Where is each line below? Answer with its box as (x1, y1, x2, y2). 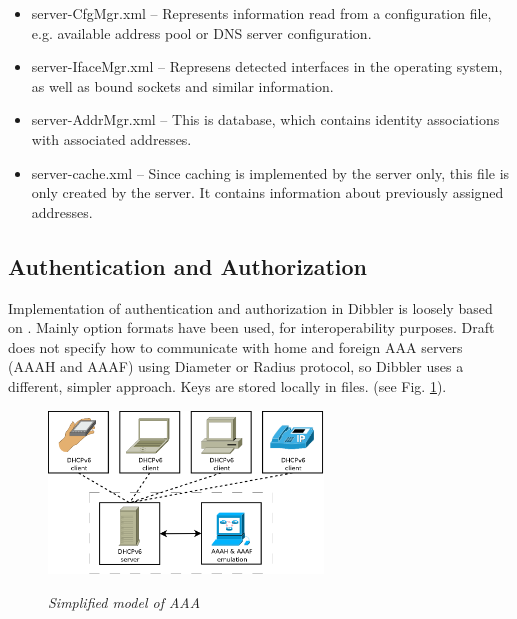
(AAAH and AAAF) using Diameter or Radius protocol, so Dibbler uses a (8, 356, 464, 377)
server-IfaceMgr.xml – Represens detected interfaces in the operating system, (31, 56, 503, 77)
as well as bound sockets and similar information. (31, 75, 334, 96)
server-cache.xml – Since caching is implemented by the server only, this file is (31, 162, 510, 183)
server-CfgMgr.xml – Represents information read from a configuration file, (31, 3, 492, 23)
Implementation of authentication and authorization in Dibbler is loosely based (8, 297, 493, 318)
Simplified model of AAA (48, 591, 201, 612)
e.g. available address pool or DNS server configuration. (31, 22, 372, 43)
